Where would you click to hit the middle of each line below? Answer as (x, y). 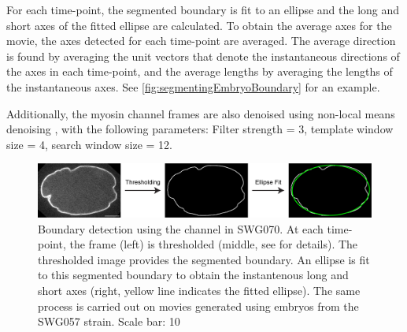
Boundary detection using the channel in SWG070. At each (181, 228)
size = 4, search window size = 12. (89, 144)
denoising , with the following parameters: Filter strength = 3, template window (200, 129)
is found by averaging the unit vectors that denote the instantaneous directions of (203, 56)
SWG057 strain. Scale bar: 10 (109, 321)
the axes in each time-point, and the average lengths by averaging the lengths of (200, 71)
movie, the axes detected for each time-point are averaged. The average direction (201, 41)
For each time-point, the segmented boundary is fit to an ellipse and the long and (203, 9)
